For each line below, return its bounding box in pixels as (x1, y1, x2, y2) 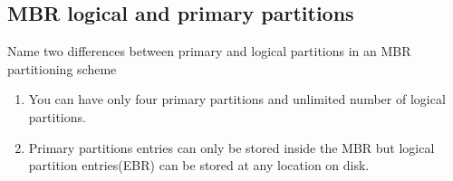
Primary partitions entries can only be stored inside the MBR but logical (28, 138, 435, 157)
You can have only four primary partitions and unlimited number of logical (28, 90, 446, 109)
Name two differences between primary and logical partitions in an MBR (7, 42, 411, 61)
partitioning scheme (7, 59, 117, 78)
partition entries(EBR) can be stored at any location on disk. (28, 156, 370, 175)
